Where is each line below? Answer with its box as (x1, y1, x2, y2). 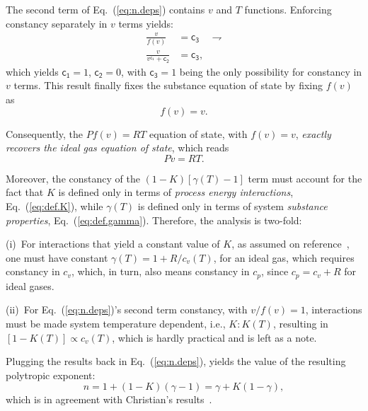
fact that (6, 185, 44, 199)
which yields (6, 64, 59, 79)
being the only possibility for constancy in (179, 64, 362, 79)
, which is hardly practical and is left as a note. (112, 330, 317, 345)
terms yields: (118, 16, 174, 30)
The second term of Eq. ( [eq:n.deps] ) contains (6, 2, 205, 16)
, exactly (295, 126, 331, 141)
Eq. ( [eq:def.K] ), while (6, 198, 103, 213)
